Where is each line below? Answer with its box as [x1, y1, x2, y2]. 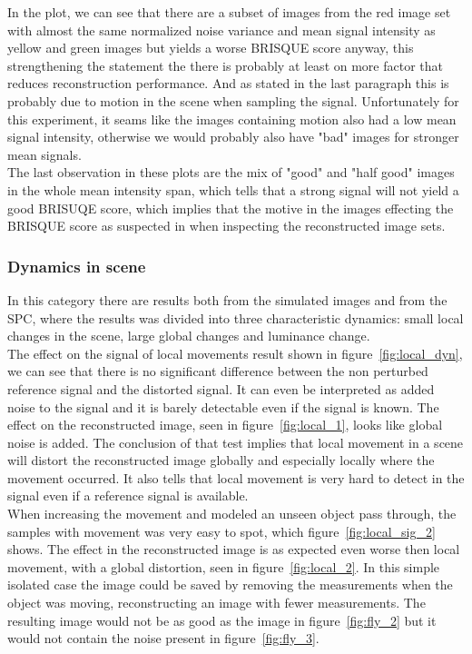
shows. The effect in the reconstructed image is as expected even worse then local [7, 540, 460, 559]
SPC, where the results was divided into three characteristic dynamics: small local [7, 308, 464, 327]
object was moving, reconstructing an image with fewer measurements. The [7, 593, 426, 612]
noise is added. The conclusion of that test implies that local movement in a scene [7, 432, 464, 451]
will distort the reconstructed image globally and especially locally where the [7, 451, 435, 470]
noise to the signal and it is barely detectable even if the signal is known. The [7, 397, 439, 416]
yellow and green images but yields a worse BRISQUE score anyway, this [7, 38, 414, 57]
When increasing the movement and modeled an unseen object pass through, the [7, 504, 457, 523]
